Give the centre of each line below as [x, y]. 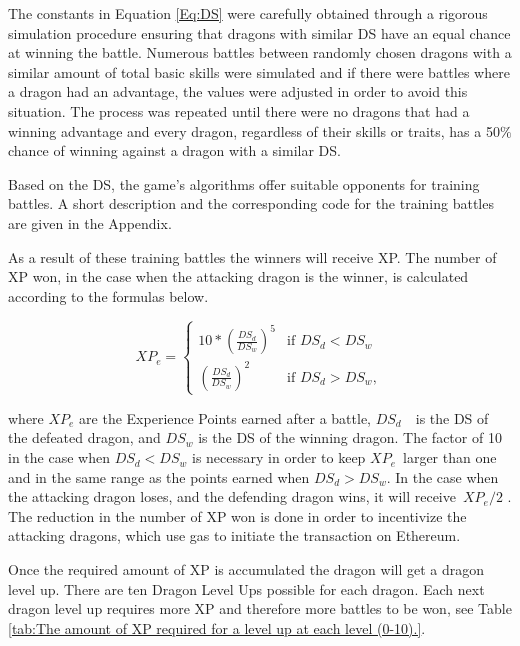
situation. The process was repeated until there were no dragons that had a [239, 110]
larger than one [449, 457]
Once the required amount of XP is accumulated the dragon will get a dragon [246, 569]
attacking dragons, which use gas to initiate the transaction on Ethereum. [234, 535]
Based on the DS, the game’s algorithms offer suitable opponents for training [244, 183]
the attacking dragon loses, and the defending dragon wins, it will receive [232, 496]
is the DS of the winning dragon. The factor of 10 [350, 437]
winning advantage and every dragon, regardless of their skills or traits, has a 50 [254, 130]
